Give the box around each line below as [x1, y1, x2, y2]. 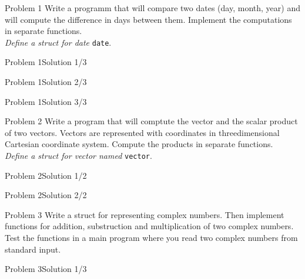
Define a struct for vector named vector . [5, 149, 152, 161]
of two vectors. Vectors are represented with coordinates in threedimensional [5, 126, 280, 138]
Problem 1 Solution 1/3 [5, 56, 87, 68]
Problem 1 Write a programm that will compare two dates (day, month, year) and [5, 2, 300, 13]
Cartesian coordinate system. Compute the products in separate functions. [5, 138, 273, 150]
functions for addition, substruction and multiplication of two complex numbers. [5, 220, 294, 232]
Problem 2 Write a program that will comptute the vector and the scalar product [5, 115, 298, 127]
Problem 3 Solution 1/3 [5, 263, 87, 275]
